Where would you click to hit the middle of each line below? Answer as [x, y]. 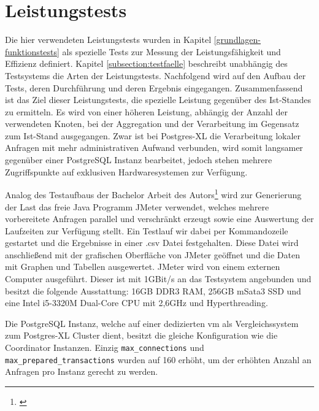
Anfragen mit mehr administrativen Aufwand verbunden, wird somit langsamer [154, 148]
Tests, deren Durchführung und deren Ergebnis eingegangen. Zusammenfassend [154, 87]
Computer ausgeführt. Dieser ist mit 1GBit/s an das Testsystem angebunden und [158, 279]
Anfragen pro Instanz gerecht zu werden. [82, 371]
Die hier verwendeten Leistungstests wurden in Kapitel [108, 40]
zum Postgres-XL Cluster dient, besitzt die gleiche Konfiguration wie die [141, 335]
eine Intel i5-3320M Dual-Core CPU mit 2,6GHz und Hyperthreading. [136, 303]
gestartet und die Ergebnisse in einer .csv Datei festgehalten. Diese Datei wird [152, 243]
